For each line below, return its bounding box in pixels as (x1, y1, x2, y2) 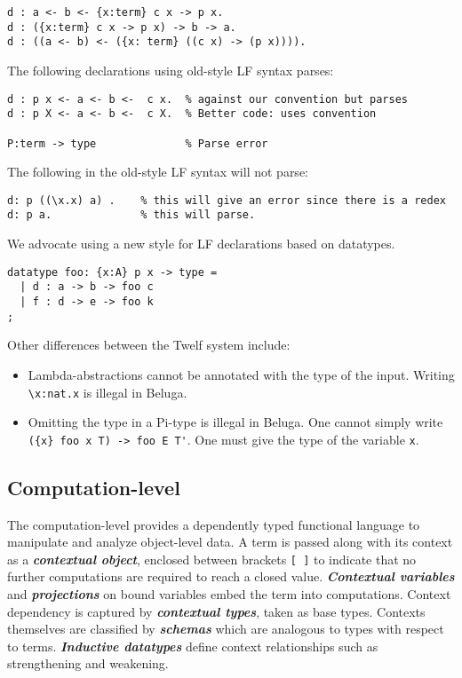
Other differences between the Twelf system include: (7, 335, 291, 354)
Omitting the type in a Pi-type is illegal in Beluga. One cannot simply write (28, 413, 443, 431)
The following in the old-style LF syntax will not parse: (7, 162, 308, 181)
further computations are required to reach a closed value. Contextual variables (7, 567, 455, 586)
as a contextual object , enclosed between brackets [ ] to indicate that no (7, 549, 417, 568)
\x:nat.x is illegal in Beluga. (28, 382, 187, 401)
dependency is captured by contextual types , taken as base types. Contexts (7, 602, 426, 620)
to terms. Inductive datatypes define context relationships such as (7, 636, 378, 655)
